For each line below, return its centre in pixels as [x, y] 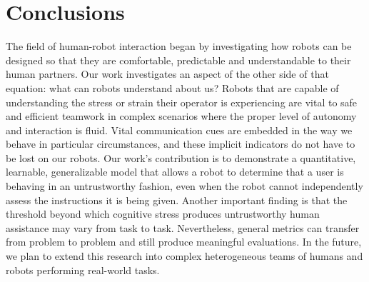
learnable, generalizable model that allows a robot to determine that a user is [175, 172]
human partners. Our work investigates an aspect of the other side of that [167, 74]
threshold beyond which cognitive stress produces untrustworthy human [163, 214]
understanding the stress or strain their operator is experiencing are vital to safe [182, 102]
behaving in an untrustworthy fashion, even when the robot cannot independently [184, 186]
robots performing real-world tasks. [83, 270]
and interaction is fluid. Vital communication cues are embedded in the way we [179, 130]
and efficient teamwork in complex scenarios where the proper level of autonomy [181, 116]
